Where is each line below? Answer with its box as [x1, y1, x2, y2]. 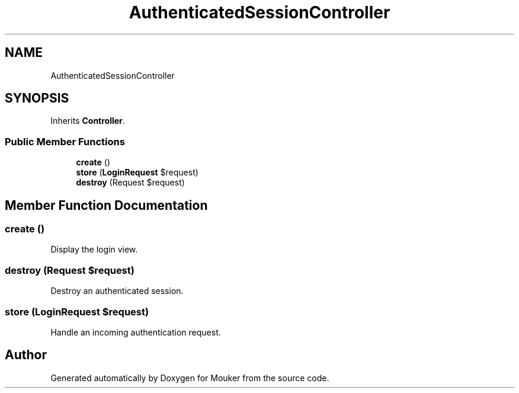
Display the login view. [50, 244, 138, 255]
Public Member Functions [5, 135, 125, 148]
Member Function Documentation [5, 197, 208, 213]
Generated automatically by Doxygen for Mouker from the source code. [50, 372, 329, 383]
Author [5, 347, 47, 363]
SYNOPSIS [5, 91, 69, 106]
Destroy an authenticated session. [50, 286, 184, 296]
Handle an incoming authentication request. [50, 327, 221, 337]
